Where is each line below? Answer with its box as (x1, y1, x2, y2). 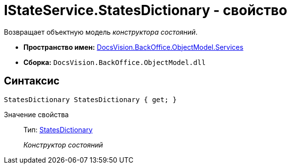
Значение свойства (4, 110, 69, 119)
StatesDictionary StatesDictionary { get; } (4, 95, 177, 104)
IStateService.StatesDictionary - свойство (4, 2, 288, 19)
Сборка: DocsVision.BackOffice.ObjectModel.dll (23, 58, 206, 66)
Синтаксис (4, 75, 60, 87)
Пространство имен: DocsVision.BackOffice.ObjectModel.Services (23, 42, 244, 51)
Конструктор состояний (23, 140, 103, 149)
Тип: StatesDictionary (23, 125, 93, 134)
